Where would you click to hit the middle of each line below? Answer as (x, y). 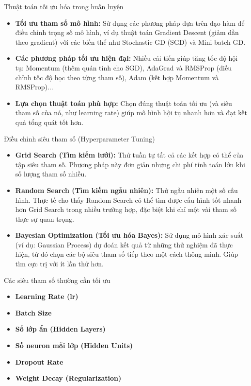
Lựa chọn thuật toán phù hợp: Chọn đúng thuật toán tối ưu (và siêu (124, 103)
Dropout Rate (39, 361)
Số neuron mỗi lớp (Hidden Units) (74, 345)
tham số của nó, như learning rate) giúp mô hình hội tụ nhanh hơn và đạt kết (131, 113)
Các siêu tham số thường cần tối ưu (57, 280)
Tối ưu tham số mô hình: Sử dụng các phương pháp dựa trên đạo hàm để (130, 23)
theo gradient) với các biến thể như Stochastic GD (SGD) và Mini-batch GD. (130, 42)
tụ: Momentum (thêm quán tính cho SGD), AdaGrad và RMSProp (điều (123, 67)
